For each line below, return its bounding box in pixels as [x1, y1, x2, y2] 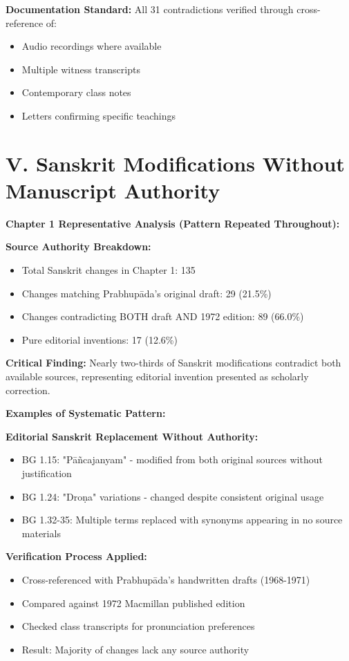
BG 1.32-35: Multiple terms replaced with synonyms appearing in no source [21, 512, 343, 527]
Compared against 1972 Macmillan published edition [21, 595, 245, 610]
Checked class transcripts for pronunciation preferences [21, 619, 255, 633]
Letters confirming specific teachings [21, 108, 176, 122]
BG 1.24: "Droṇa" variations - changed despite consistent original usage [21, 489, 324, 503]
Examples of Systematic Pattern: [6, 406, 166, 420]
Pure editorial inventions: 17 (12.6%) [21, 332, 178, 346]
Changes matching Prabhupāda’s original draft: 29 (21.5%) [21, 286, 272, 300]
